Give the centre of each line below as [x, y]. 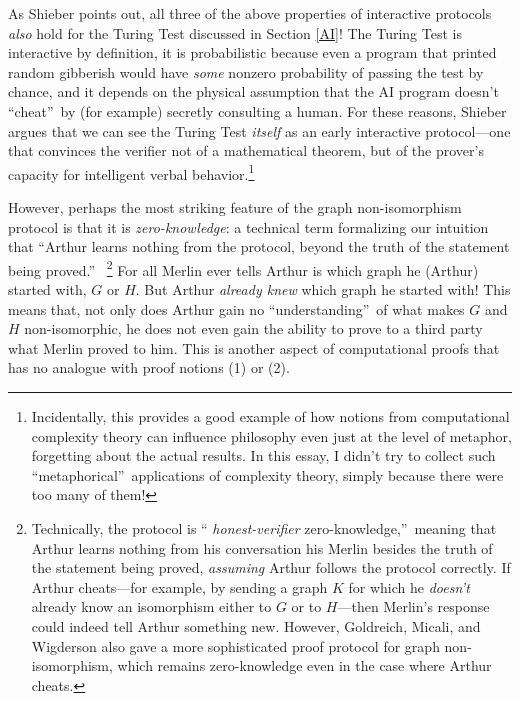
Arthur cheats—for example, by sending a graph [179, 586]
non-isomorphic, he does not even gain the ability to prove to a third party [253, 328]
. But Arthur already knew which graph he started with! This [323, 289]
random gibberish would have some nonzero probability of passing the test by [246, 71]
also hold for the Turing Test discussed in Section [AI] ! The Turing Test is [235, 32]
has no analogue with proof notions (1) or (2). [149, 367]
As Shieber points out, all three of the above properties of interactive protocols [250, 13]
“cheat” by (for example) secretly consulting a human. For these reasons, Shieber [257, 110]
